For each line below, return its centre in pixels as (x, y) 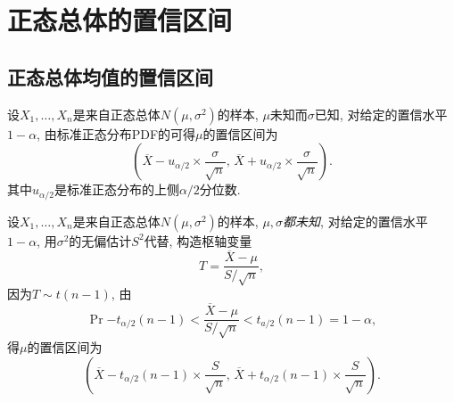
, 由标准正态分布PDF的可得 (116, 133)
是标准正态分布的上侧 (116, 189)
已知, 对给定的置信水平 (381, 114)
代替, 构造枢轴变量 (198, 240)
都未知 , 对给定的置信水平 (355, 221)
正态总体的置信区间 (120, 20)
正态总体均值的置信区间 (110, 76)
